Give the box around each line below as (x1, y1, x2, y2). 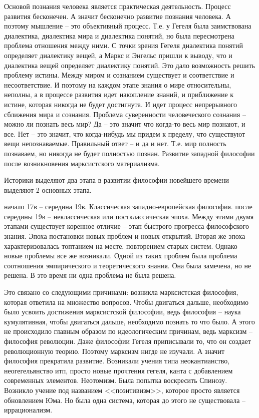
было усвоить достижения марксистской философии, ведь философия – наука (4, 306, 241, 317)
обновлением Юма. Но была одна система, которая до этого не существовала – (4, 394, 246, 405)
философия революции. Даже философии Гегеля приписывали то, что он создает (4, 336, 251, 346)
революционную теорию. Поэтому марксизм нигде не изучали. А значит (4, 345, 225, 356)
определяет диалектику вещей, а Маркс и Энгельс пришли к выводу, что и (4, 50, 232, 60)
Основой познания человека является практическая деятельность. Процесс (4, 1, 231, 11)
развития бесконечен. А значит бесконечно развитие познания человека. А (4, 11, 231, 21)
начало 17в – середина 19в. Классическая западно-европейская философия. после (4, 201, 252, 212)
